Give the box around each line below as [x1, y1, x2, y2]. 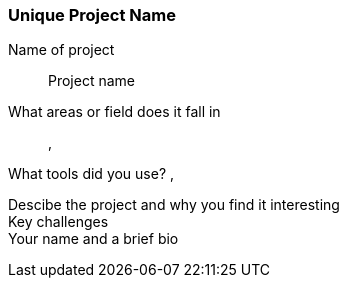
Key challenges [8, 213, 109, 231]
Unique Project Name [8, 5, 176, 25]
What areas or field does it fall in [8, 103, 221, 121]
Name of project [8, 41, 115, 59]
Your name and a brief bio [8, 230, 179, 248]
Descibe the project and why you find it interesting [8, 196, 340, 214]
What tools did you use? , [8, 165, 175, 183]
